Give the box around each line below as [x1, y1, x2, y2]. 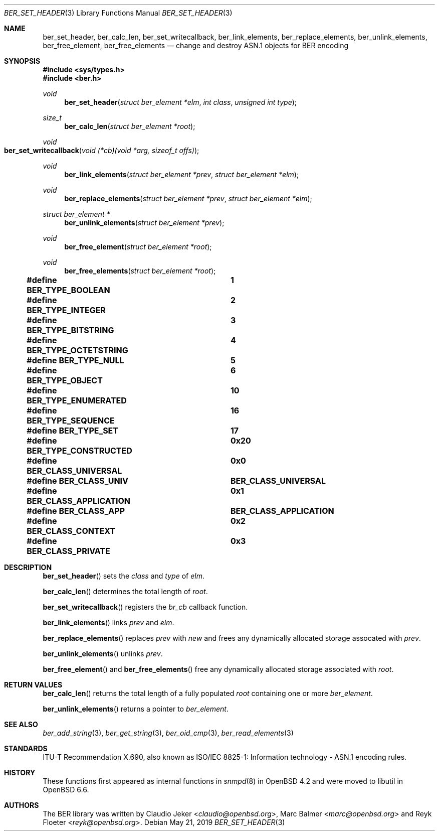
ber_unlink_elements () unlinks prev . [43, 649, 163, 658]
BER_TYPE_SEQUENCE [27, 415, 115, 426]
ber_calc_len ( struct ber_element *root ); [64, 122, 195, 130]
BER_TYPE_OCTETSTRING [27, 345, 128, 355]
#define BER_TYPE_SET [27, 426, 118, 436]
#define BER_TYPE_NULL [27, 355, 124, 365]
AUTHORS [4, 801, 39, 809]
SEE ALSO [4, 720, 38, 729]
